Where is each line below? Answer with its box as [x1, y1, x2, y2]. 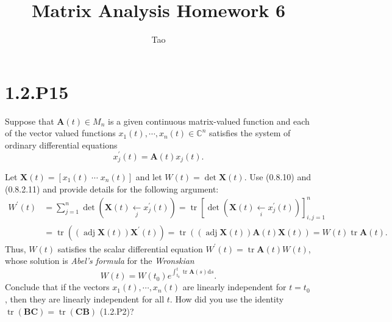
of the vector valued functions [5, 126, 116, 139]
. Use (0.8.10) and [244, 170, 311, 183]
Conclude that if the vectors [5, 280, 110, 293]
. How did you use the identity [169, 293, 284, 306]
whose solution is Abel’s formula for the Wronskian [5, 254, 194, 267]
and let [135, 170, 162, 183]
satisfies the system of [208, 126, 291, 139]
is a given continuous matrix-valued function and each [107, 114, 310, 127]
